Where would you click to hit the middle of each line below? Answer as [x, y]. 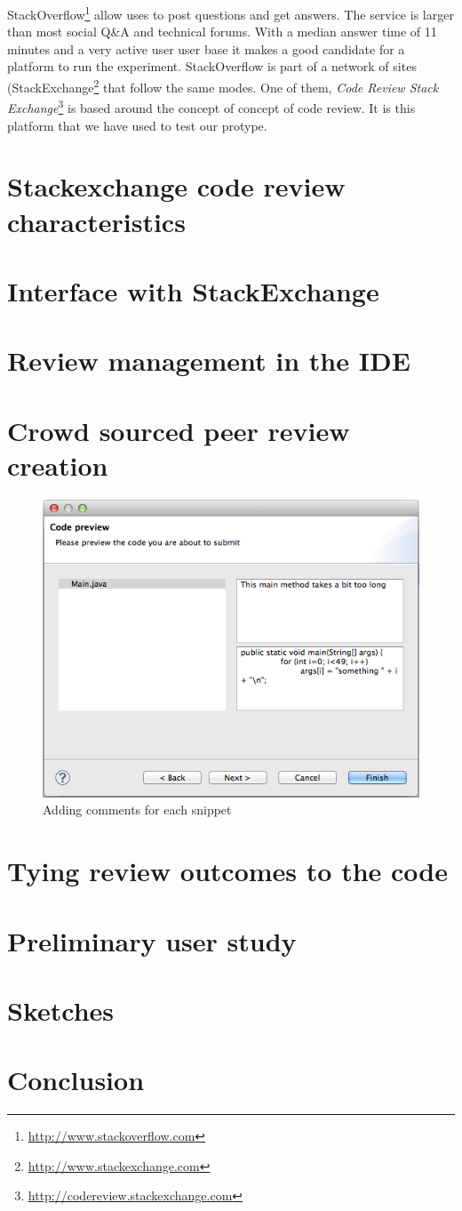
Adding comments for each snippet [137, 810]
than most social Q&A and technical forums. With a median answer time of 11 [222, 32]
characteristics [96, 221]
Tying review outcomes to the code [227, 871]
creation [58, 465]
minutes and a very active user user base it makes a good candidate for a [206, 48]
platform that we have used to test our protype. [137, 125]
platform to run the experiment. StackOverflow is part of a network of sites [212, 66]
